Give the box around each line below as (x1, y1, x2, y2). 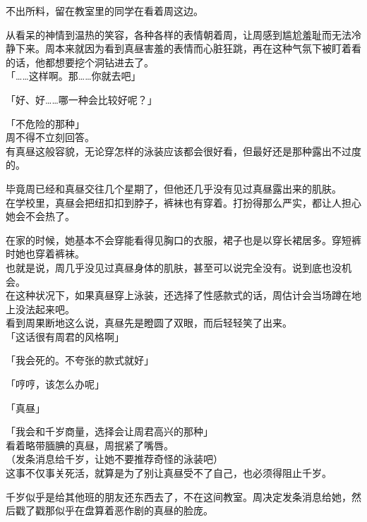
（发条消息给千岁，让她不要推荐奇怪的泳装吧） (6, 451, 223, 466)
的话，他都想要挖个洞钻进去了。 (6, 54, 154, 69)
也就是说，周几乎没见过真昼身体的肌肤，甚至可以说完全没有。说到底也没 (6, 260, 342, 274)
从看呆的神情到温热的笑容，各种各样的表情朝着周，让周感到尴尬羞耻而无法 (6, 27, 351, 42)
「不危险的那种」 (6, 116, 85, 130)
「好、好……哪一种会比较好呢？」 (6, 92, 157, 107)
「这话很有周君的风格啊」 (6, 329, 124, 344)
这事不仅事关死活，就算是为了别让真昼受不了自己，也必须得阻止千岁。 (6, 466, 332, 480)
